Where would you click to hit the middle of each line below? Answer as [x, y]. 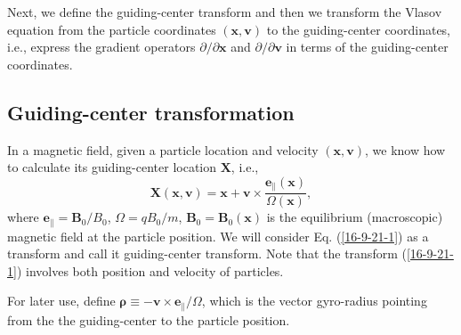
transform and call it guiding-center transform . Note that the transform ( [207, 253]
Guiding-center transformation [151, 112]
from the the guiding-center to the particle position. [149, 319]
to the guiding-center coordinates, [359, 29]
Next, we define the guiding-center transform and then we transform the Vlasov [225, 12]
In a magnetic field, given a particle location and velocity [163, 149]
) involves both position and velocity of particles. [150, 270]
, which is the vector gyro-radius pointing [314, 301]
